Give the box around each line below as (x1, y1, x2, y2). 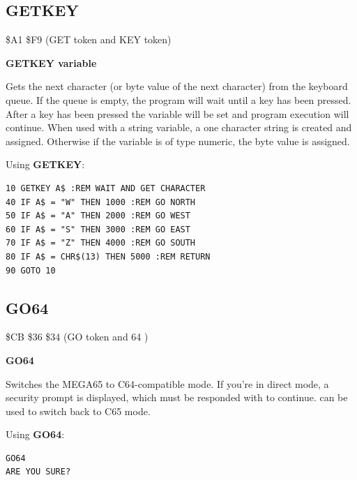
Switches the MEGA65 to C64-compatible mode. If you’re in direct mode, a (6, 376, 329, 391)
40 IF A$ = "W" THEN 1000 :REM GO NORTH (6, 197, 196, 207)
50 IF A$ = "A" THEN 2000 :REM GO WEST (6, 211, 190, 221)
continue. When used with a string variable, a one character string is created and (6, 120, 352, 135)
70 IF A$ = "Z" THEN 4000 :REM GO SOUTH (6, 238, 196, 248)
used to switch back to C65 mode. (6, 403, 151, 418)
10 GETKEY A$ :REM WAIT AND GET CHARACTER (6, 183, 206, 193)
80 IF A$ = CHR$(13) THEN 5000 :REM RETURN (6, 251, 211, 262)
